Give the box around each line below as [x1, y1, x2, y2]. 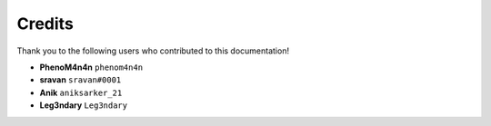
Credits [16, 14, 75, 34]
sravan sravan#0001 [39, 74, 122, 85]
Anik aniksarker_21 [39, 87, 123, 98]
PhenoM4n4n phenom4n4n [39, 62, 144, 73]
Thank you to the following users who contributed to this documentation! [16, 45, 290, 56]
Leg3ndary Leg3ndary [39, 100, 127, 111]
